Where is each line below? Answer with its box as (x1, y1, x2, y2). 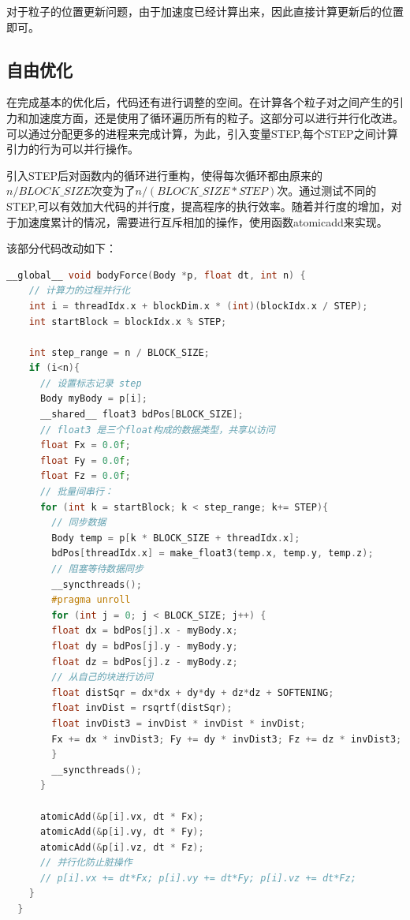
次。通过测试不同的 (277, 182, 377, 199)
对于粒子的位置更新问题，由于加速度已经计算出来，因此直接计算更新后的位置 (6, 3, 404, 19)
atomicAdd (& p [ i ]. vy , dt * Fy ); (39, 826, 204, 838)
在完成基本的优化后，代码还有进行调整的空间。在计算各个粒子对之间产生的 (6, 94, 393, 110)
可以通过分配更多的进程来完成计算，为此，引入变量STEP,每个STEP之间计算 (6, 125, 398, 141)
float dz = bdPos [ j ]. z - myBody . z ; (51, 656, 238, 668)
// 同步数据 (51, 517, 106, 529)
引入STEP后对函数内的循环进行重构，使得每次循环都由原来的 (6, 166, 322, 183)
